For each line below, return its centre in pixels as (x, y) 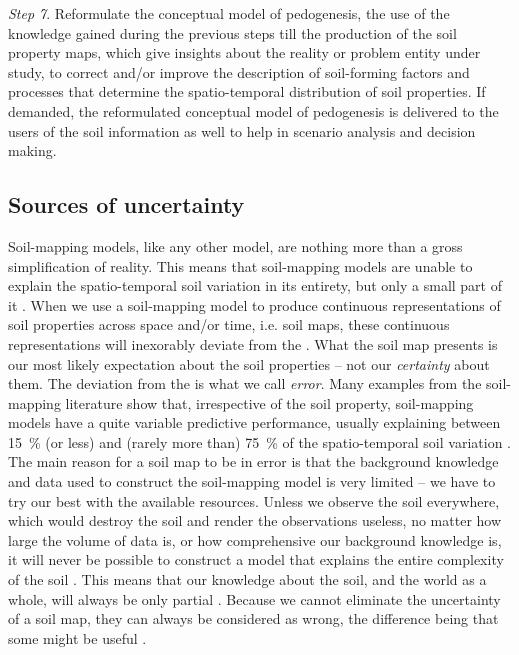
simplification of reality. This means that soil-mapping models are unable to (240, 265)
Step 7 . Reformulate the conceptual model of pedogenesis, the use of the (229, 13)
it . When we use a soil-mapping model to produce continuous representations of (254, 304)
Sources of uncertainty (126, 204)
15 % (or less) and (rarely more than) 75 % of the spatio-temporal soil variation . (259, 441)
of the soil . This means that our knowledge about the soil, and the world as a (247, 579)
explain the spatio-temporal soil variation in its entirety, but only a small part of (255, 285)
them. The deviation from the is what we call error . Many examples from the (245, 383)
